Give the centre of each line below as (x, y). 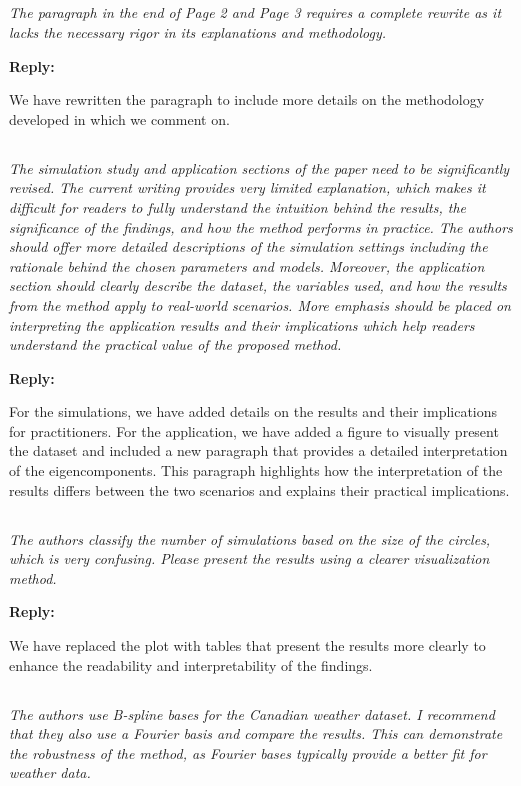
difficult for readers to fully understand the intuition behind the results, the (237, 206)
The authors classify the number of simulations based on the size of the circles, (250, 538)
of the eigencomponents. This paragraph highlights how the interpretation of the (256, 470)
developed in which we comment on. (119, 118)
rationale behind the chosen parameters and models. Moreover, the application (247, 265)
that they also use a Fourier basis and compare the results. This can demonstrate (256, 733)
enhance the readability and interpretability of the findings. (191, 664)
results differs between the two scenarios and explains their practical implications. (259, 489)
